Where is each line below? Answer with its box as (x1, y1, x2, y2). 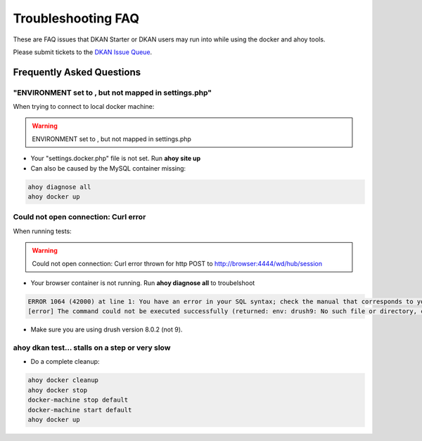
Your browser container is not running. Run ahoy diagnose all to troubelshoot (30, 278, 255, 287)
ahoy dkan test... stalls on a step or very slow (13, 343, 171, 353)
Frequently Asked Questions (13, 66, 141, 78)
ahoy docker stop (27, 386, 88, 394)
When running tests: (13, 227, 72, 235)
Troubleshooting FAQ (13, 11, 140, 26)
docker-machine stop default (27, 396, 129, 404)
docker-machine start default (27, 406, 132, 414)
